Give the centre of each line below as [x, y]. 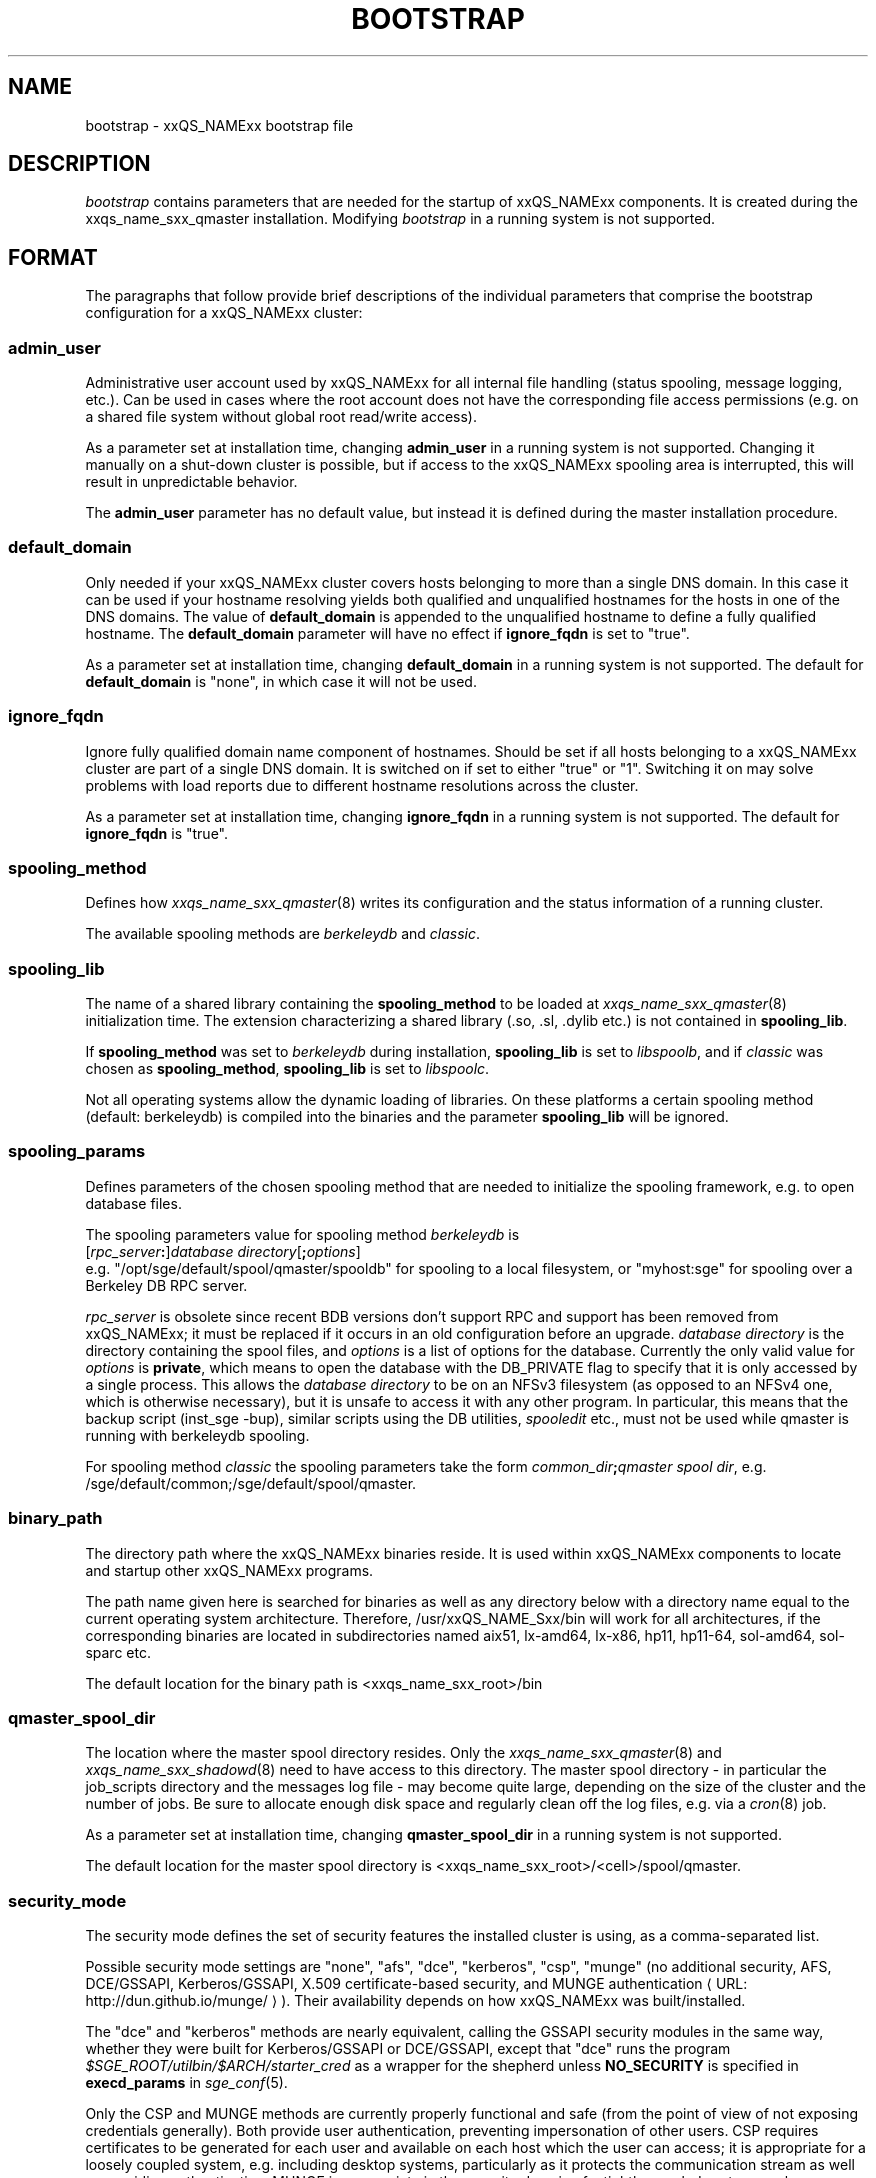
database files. [133, 1203]
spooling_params [77, 1151]
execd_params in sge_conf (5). [186, 2083]
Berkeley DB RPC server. [166, 1285]
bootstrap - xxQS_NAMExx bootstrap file [219, 125]
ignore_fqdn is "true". [157, 833]
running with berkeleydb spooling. [197, 1435]
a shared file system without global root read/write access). [281, 417]
